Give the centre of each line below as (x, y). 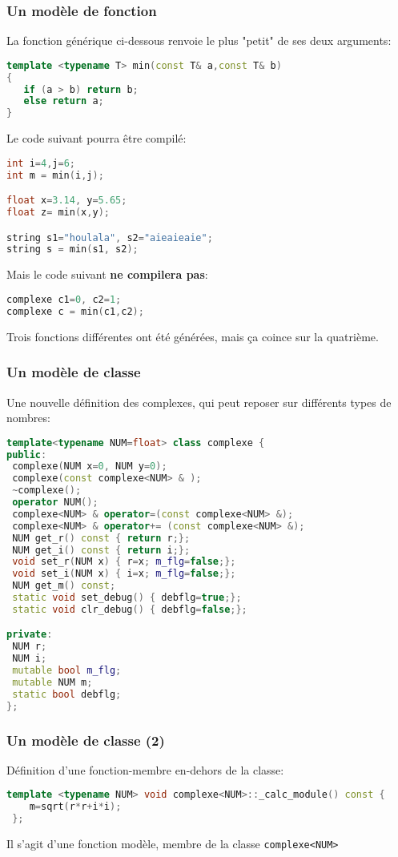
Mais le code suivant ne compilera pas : (107, 274)
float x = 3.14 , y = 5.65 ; (67, 201)
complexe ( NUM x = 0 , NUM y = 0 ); (90, 467)
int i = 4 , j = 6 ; (41, 163)
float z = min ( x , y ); (58, 213)
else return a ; (64, 101)
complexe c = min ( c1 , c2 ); (75, 311)
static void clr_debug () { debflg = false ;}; (130, 609)
